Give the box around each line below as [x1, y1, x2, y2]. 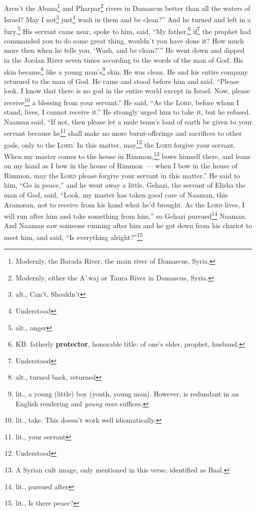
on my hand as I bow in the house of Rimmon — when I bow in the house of [4, 160, 238, 171]
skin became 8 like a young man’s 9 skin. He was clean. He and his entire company [4, 65, 248, 77]
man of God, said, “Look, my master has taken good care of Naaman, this [4, 189, 228, 199]
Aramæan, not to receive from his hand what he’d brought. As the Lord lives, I [4, 199, 245, 209]
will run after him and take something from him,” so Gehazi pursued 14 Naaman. [4, 209, 247, 221]
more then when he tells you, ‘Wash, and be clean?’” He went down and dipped [4, 45, 245, 55]
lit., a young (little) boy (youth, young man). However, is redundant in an [15, 388, 239, 398]
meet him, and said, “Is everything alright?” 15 [4, 230, 143, 242]
